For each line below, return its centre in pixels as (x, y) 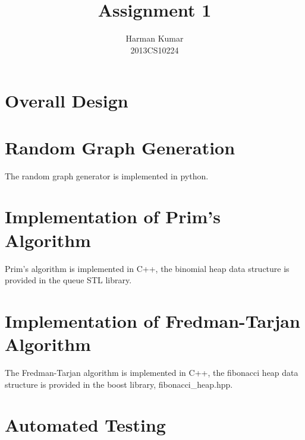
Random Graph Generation (120, 147)
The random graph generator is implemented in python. (107, 175)
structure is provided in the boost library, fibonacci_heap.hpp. (119, 384)
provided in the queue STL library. (68, 280)
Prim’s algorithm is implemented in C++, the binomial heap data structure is (147, 268)
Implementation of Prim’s (113, 216)
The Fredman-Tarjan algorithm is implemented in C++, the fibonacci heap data (152, 373)
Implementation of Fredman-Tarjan (152, 320)
